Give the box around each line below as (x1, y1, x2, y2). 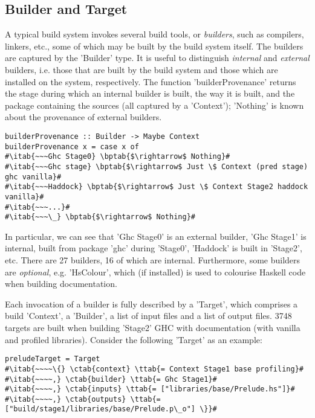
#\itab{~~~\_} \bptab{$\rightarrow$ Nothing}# (5, 213, 195, 222)
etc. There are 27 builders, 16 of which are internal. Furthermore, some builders (5, 254, 300, 266)
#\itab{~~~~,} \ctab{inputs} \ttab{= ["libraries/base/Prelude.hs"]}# (5, 385, 295, 394)
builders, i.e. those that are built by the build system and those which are (5, 63, 278, 76)
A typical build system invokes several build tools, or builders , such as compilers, (5, 28, 304, 40)
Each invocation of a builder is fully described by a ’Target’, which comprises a (5, 297, 298, 310)
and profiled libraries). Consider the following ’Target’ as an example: (5, 333, 262, 346)
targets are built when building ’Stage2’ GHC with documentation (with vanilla (5, 321, 300, 334)
